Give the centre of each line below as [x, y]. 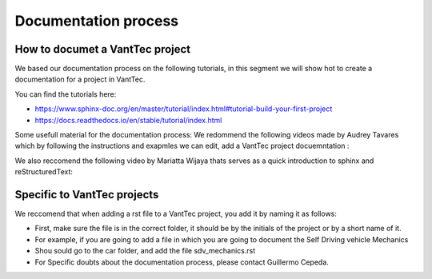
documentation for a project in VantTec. [80, 79]
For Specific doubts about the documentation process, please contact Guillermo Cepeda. [182, 262]
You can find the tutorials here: [66, 94]
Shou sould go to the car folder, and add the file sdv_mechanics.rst [145, 251]
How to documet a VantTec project [103, 49]
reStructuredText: [44, 172]
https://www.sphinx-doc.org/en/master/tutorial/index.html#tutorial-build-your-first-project [184, 109]
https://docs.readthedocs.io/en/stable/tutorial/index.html [128, 120]
